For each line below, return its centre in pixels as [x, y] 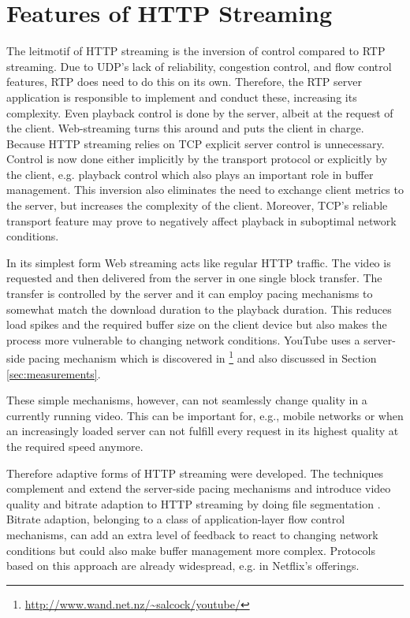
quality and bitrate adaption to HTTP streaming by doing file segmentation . [194, 503]
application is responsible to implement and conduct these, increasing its [182, 97]
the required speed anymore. [75, 447]
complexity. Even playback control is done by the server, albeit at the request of [200, 112]
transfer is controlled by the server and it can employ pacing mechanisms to [190, 294]
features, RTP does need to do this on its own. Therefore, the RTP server [184, 82]
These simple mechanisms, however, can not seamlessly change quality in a [187, 400]
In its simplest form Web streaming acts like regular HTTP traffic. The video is [199, 262]
